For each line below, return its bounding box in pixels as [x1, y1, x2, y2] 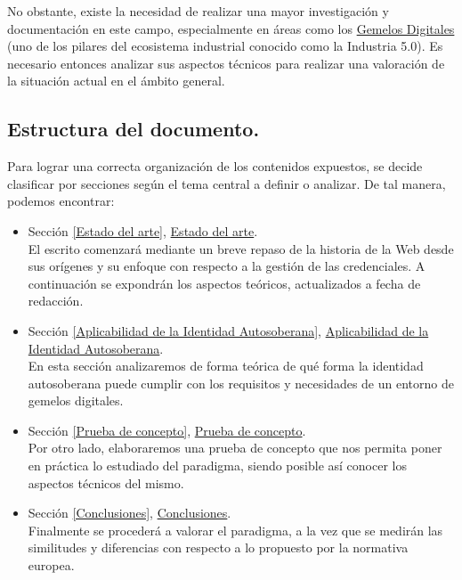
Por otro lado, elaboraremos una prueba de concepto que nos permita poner [28, 438, 442, 457]
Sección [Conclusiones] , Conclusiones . [28, 503, 231, 522]
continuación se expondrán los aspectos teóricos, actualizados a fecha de [28, 274, 421, 292]
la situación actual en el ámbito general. [7, 71, 225, 90]
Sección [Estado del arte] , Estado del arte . [28, 221, 258, 240]
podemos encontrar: [7, 192, 115, 210]
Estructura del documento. [7, 115, 260, 143]
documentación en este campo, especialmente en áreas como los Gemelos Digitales [7, 19, 455, 37]
